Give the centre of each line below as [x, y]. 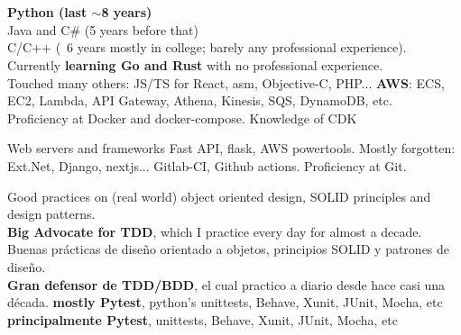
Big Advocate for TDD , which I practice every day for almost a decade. [215, 231]
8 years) [127, 12]
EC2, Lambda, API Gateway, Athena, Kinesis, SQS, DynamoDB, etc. [200, 100]
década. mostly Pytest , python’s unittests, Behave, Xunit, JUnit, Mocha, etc [225, 302]
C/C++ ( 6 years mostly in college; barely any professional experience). [207, 47]
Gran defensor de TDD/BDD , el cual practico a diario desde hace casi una [226, 284]
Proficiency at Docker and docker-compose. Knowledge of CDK [182, 118]
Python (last [47, 12]
